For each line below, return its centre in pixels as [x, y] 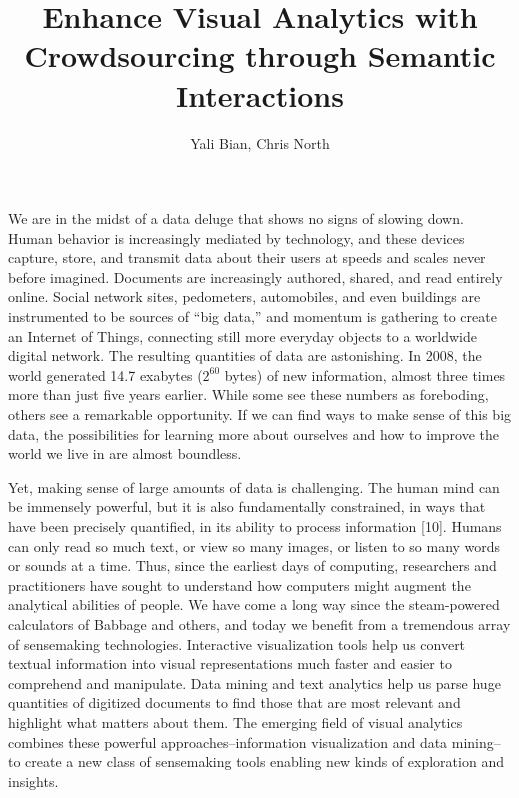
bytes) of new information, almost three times [365, 374]
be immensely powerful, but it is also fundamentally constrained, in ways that [247, 506]
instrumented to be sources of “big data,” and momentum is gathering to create [252, 316]
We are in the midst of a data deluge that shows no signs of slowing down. [236, 218]
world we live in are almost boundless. [125, 453]
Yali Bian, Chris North [260, 142]
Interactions [260, 94]
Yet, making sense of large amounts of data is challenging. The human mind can [254, 486]
